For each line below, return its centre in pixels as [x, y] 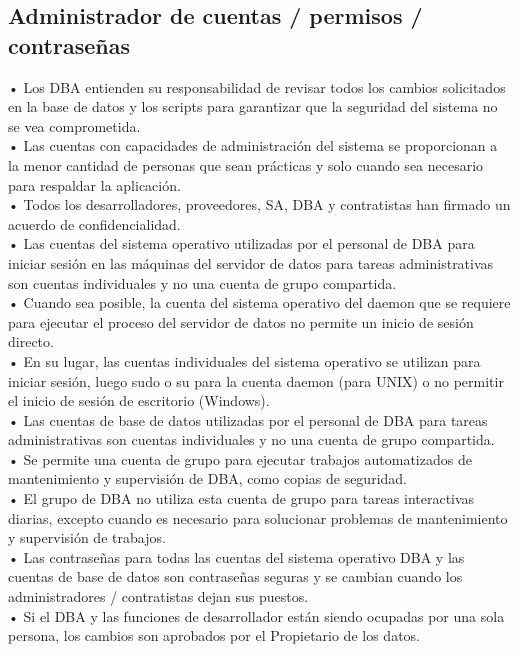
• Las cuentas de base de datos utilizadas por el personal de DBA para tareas [248, 419]
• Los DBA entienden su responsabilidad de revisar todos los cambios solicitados [257, 86]
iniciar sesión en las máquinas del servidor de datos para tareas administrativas [251, 262]
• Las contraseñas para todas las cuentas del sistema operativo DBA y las [236, 556]
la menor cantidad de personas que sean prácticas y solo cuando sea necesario [246, 164]
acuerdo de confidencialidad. [94, 223]
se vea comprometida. [74, 125]
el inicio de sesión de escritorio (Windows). [139, 400]
